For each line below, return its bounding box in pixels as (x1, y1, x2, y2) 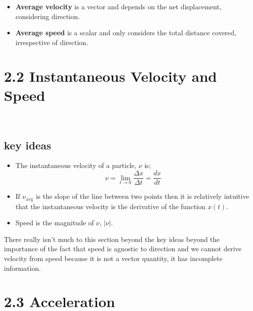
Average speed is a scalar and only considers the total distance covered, (15, 27, 237, 38)
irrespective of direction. (15, 37, 88, 47)
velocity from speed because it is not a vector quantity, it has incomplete (4, 253, 223, 263)
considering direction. (15, 11, 80, 21)
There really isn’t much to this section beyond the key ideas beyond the (4, 234, 220, 244)
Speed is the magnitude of (15, 217, 94, 228)
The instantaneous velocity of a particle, (15, 160, 137, 170)
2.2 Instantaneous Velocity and (4, 66, 217, 86)
